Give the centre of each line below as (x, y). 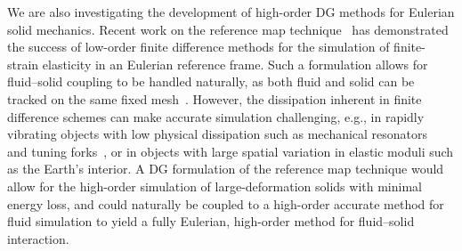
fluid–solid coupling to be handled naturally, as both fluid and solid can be (211, 81)
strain (23, 64)
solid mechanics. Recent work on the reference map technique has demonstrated (228, 29)
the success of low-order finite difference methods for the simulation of (199, 47)
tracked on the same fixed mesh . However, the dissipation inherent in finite (215, 98)
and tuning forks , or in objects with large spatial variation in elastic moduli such (231, 151)
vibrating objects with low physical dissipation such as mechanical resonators (218, 134)
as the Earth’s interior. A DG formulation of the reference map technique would (226, 169)
